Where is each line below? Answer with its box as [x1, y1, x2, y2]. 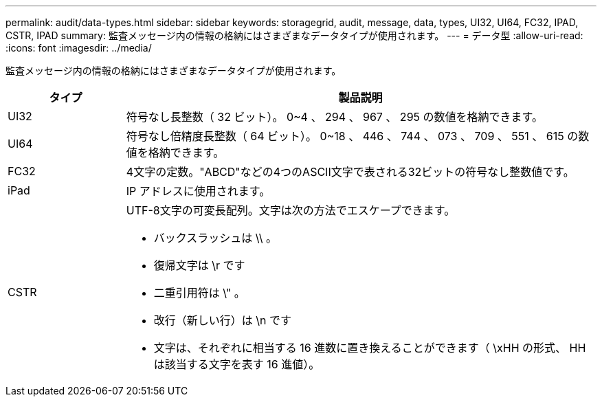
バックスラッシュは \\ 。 [153, 231, 278, 245]
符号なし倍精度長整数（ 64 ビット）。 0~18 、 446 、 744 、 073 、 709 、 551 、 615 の [126, 129, 579, 143]
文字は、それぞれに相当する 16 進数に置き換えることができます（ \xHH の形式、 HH [153, 341, 586, 355]
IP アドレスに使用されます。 [126, 184, 271, 198]
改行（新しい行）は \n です [153, 313, 292, 327]
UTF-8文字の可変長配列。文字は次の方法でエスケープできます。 [126, 203, 456, 217]
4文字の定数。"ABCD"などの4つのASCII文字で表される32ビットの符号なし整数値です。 [126, 165, 575, 179]
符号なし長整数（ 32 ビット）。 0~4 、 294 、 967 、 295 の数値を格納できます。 [126, 110, 543, 124]
